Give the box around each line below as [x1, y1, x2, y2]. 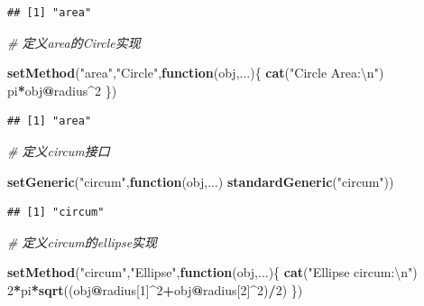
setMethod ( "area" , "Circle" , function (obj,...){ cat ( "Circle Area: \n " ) [7, 63, 384, 82]
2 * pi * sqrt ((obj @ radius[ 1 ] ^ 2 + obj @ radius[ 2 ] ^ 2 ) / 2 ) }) [7, 280, 303, 299]
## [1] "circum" [7, 206, 105, 219]
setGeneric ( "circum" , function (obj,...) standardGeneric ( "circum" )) [7, 172, 394, 190]
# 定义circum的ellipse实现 [7, 232, 158, 251]
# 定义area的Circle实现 [7, 32, 141, 51]
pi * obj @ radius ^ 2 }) [7, 80, 117, 99]
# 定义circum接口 [7, 141, 110, 160]
